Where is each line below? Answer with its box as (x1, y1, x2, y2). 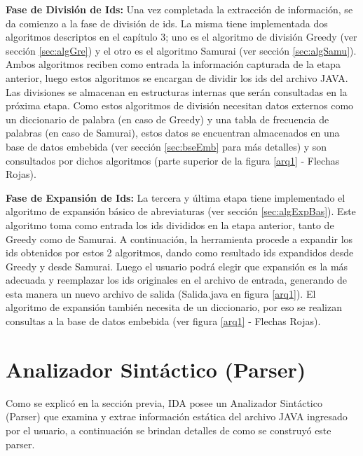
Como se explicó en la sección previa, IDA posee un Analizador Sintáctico (6, 395, 322, 410)
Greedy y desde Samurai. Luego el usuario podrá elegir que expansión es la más (6, 258, 348, 273)
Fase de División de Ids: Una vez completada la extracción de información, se (6, 2, 353, 16)
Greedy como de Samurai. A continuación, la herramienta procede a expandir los (6, 231, 353, 246)
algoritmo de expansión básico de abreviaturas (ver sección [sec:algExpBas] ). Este (6, 204, 356, 219)
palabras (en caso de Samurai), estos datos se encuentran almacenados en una (6, 125, 340, 140)
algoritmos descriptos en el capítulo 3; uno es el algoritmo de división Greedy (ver (6, 29, 357, 44)
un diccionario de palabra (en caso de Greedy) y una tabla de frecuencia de (6, 111, 329, 126)
